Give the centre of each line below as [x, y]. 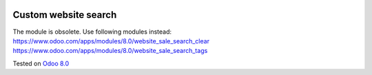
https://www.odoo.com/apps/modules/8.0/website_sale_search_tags [110, 51]
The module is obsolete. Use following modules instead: [92, 32]
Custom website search [65, 15]
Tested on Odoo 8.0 [41, 63]
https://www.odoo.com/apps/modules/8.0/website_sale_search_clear [111, 41]
